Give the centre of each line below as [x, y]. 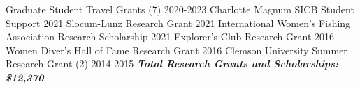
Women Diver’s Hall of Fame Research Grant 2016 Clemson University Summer [177, 50]
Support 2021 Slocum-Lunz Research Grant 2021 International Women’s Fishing [178, 23]
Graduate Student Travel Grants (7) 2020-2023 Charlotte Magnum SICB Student [180, 9]
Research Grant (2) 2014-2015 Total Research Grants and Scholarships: [172, 64]
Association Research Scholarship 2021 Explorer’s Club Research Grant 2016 [170, 37]
